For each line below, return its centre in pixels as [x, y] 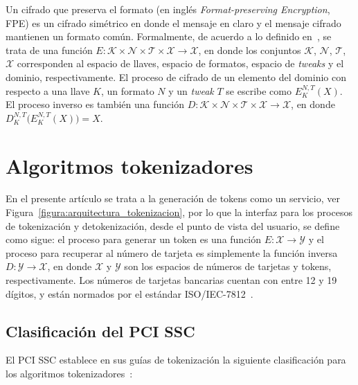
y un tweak [191, 90]
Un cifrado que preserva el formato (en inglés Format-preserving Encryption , [168, 9]
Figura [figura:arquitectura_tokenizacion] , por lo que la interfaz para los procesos [179, 212]
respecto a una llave [48, 90]
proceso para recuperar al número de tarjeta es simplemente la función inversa [172, 252]
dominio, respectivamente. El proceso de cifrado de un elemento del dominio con [176, 77]
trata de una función [49, 50]
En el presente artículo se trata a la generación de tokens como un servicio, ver [173, 198]
